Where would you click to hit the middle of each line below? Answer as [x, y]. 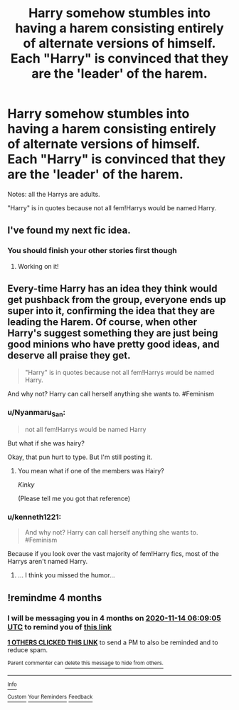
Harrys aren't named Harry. [48, 562]
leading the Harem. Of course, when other [102, 322]
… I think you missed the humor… [66, 575]
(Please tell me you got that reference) [74, 498]
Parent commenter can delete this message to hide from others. [85, 663]
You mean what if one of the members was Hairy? [91, 471]
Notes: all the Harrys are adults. [54, 194]
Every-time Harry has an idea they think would [112, 289]
